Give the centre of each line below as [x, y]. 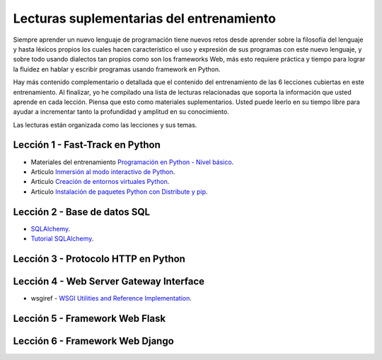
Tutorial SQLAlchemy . [62, 239]
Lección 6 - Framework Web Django [94, 341]
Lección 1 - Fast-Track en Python [87, 145]
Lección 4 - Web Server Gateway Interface [109, 281]
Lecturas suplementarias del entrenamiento [144, 18]
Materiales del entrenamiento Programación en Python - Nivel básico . [132, 162]
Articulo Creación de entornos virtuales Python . [100, 182]
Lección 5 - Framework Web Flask [89, 318]
